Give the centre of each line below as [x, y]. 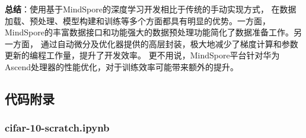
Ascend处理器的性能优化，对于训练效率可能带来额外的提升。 [122, 66]
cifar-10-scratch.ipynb [57, 128]
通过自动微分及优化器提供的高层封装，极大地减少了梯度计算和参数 [169, 43]
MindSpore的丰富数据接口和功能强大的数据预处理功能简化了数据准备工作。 [149, 32]
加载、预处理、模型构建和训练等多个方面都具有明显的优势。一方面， [138, 20]
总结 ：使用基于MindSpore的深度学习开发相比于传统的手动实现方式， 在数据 [151, 9]
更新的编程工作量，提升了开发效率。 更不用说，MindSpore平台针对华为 [142, 55]
